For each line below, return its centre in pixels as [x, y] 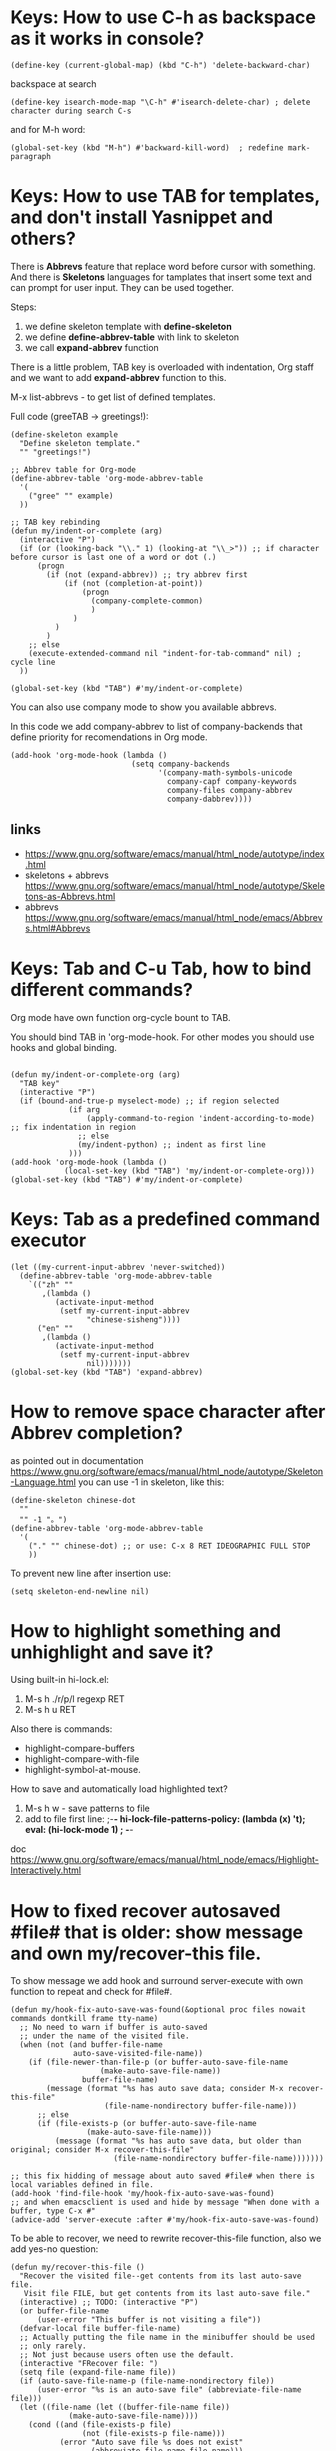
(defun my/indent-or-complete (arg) [86, 531]
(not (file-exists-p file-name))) [153, 2434]
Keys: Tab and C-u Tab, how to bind [161, 968]
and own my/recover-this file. [136, 1953]
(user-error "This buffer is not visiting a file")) [149, 2320]
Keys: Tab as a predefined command [165, 1218]
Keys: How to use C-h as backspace [163, 17]
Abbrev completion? [96, 1432]
